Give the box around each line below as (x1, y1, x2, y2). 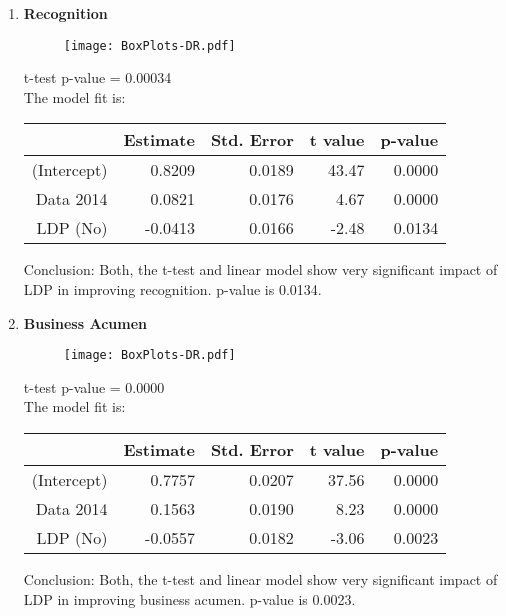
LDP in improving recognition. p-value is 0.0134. (23, 279, 322, 300)
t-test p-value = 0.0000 (23, 376, 165, 397)
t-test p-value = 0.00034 (23, 67, 172, 88)
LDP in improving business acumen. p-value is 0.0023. (23, 588, 356, 609)
